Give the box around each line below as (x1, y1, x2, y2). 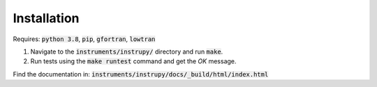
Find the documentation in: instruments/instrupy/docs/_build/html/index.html (13, 70, 269, 78)
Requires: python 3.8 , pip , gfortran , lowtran (13, 35, 156, 43)
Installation (13, 10, 80, 26)
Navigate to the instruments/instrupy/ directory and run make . (30, 47, 223, 56)
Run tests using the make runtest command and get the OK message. (30, 57, 237, 65)
